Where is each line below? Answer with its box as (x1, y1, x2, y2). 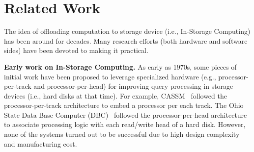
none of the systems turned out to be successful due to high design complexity (4, 129, 240, 139)
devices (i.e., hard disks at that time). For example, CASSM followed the (4, 90, 227, 101)
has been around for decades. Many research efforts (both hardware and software (4, 35, 248, 46)
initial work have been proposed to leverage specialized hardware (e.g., (4, 71, 216, 81)
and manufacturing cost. (4, 138, 77, 149)
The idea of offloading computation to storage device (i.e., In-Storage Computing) (4, 26, 251, 36)
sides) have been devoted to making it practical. (4, 45, 148, 55)
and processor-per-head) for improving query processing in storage (33, 81, 233, 91)
